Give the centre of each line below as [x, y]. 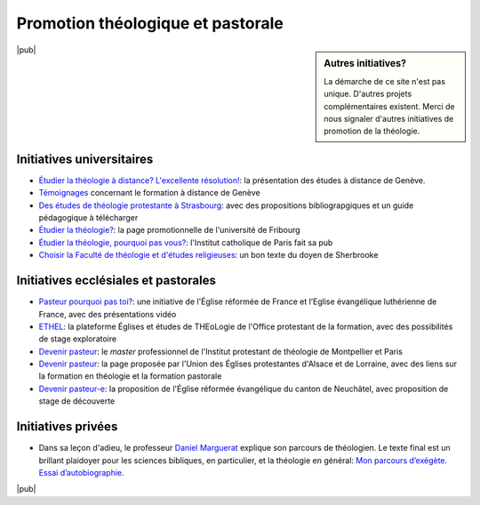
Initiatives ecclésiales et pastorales [116, 281]
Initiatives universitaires [85, 159]
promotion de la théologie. [372, 131]
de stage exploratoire [78, 339]
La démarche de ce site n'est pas [385, 81]
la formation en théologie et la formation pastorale [130, 376]
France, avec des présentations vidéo [108, 314]
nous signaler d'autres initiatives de [389, 118]
